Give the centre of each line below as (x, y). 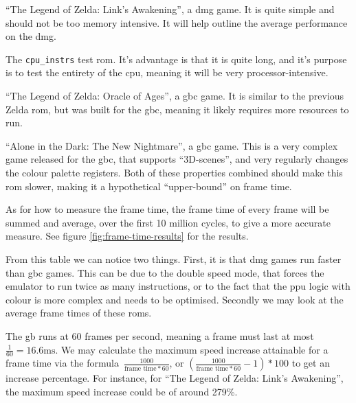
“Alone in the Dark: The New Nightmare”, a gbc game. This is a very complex (172, 145)
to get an (311, 363)
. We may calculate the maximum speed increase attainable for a (192, 349)
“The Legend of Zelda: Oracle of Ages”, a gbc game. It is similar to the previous (175, 96)
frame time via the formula (62, 363)
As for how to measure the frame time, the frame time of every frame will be (167, 209)
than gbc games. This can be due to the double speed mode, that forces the (165, 272)
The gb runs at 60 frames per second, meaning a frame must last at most (160, 335)
